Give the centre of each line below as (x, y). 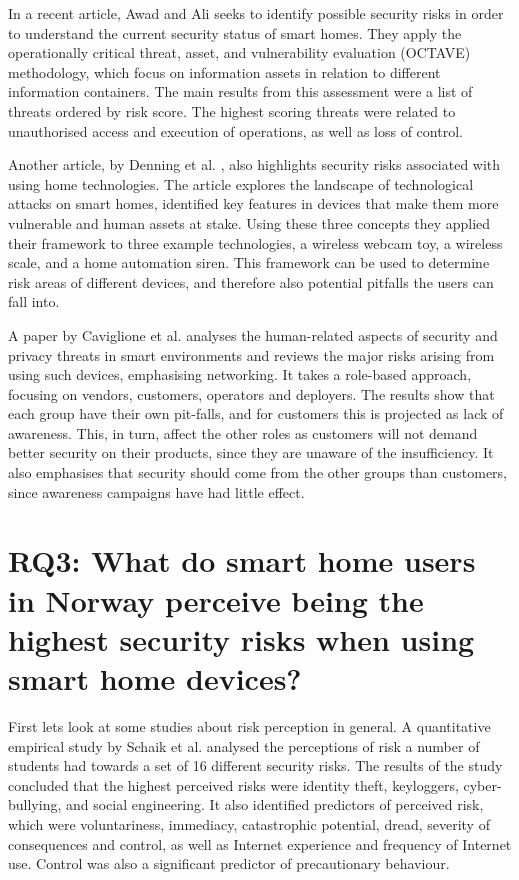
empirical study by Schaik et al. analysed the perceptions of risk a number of (244, 745)
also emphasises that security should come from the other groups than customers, (258, 472)
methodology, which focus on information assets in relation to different (224, 71)
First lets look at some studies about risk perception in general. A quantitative (249, 725)
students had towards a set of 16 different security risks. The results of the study (255, 765)
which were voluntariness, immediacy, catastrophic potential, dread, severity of (249, 823)
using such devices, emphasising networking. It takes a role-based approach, (240, 374)
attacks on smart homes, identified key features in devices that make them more (253, 203)
